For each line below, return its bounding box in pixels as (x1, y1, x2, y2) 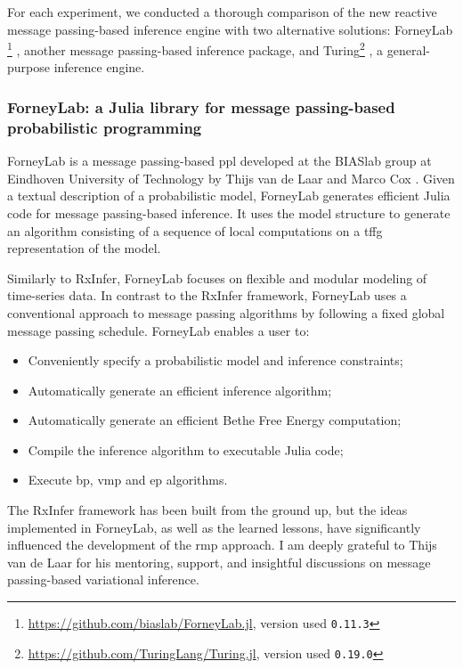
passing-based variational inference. (7, 570, 199, 589)
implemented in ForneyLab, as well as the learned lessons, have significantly (7, 518, 421, 536)
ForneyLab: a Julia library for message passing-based (7, 95, 395, 118)
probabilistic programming (7, 116, 202, 138)
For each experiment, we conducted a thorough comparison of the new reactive (7, 3, 437, 20)
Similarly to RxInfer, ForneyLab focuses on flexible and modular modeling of (7, 268, 427, 287)
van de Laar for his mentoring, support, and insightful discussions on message (7, 552, 431, 571)
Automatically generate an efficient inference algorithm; (28, 380, 332, 399)
